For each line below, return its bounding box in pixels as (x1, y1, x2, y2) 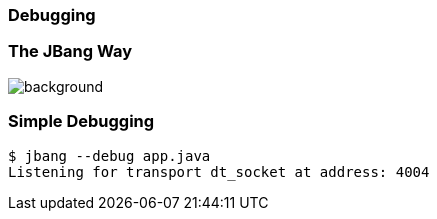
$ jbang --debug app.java (8, 147, 211, 164)
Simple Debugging (8, 111, 155, 132)
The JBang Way (8, 41, 133, 62)
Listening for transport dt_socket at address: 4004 (8, 163, 430, 180)
